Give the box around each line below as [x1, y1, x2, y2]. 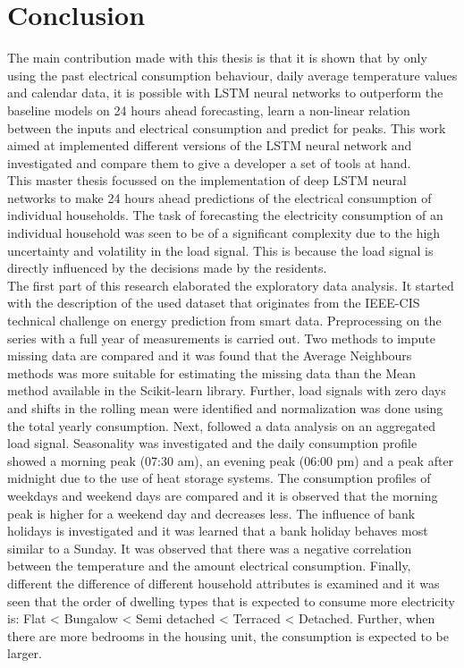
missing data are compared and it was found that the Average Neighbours [7, 346, 412, 365]
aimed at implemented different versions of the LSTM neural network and [7, 136, 412, 155]
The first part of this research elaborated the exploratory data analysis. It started [7, 275, 454, 294]
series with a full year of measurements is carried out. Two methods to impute [7, 328, 435, 347]
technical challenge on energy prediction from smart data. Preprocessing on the [7, 311, 442, 330]
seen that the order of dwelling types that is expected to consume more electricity [7, 591, 455, 610]
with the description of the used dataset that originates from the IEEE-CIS [7, 293, 420, 312]
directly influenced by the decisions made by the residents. [7, 258, 327, 277]
